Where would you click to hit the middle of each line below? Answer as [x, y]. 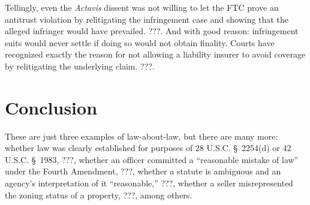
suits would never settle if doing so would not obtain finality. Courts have [140, 42]
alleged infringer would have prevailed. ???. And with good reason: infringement [152, 31]
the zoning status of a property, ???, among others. [99, 195]
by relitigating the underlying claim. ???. [80, 66]
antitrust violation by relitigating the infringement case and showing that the [147, 19]
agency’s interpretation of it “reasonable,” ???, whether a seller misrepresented [149, 183]
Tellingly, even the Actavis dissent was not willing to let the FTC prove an [142, 7]
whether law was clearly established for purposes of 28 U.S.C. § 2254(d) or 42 [148, 148]
